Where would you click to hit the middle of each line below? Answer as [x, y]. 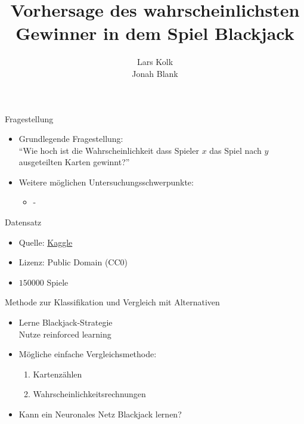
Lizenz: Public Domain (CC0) [73, 262]
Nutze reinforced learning [65, 334]
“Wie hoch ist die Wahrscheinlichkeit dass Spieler [109, 150]
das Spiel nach [235, 150]
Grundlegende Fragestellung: [71, 139]
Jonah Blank [155, 73]
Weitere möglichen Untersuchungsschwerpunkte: [106, 182]
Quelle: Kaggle [46, 242]
